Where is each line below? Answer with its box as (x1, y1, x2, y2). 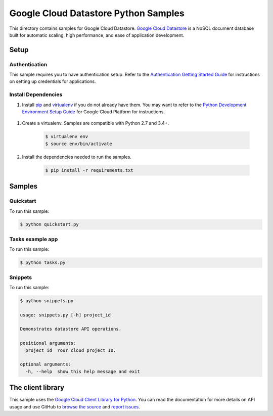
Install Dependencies (9, 91, 63, 98)
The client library (9, 383, 65, 392)
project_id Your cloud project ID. (25, 347, 116, 353)
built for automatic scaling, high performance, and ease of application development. (9, 32, 185, 38)
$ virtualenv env (45, 134, 88, 140)
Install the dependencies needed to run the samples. (22, 154, 131, 160)
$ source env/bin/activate (45, 141, 112, 147)
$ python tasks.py (20, 260, 66, 265)
